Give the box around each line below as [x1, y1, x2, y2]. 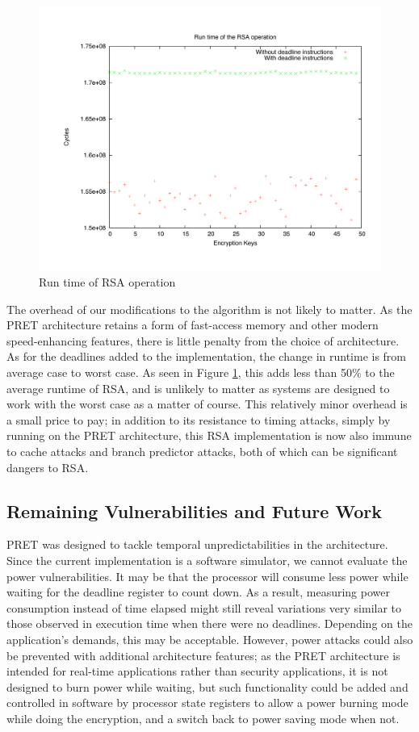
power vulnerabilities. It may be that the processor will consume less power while [6, 567, 409, 584]
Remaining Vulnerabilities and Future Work [6, 498, 383, 523]
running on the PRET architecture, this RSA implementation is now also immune [6, 427, 412, 444]
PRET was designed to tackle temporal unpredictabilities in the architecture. [6, 536, 388, 553]
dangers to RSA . [6, 458, 89, 475]
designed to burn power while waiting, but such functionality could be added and [6, 678, 409, 695]
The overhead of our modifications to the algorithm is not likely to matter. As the [6, 300, 413, 317]
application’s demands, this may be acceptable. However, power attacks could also [6, 631, 413, 647]
